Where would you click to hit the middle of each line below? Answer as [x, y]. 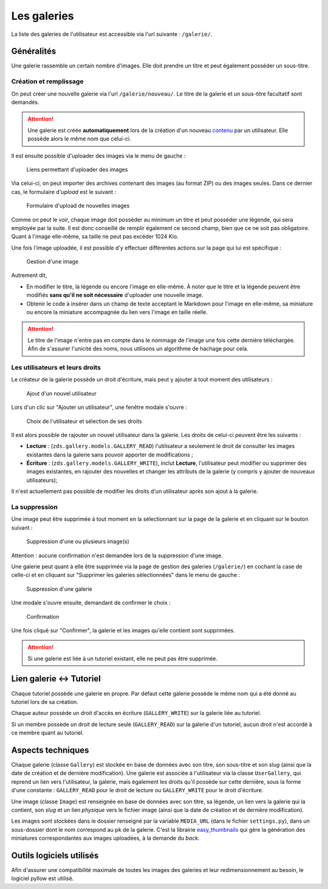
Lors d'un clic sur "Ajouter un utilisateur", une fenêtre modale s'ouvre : [99, 407]
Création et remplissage [47, 82]
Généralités [34, 51]
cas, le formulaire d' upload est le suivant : [64, 192]
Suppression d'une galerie [59, 589]
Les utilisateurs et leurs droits [56, 367]
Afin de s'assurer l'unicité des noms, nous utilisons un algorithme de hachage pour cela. [138, 349]
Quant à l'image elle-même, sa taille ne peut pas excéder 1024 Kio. [95, 237]
